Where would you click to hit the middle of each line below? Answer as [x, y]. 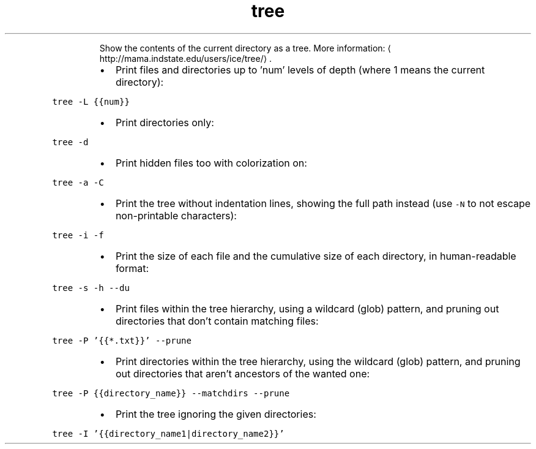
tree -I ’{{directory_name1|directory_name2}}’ [168, 433]
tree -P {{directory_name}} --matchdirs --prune [171, 393]
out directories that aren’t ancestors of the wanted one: [243, 373]
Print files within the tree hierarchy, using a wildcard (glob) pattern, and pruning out [307, 308]
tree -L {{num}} [91, 101]
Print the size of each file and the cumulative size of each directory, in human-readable [316, 256]
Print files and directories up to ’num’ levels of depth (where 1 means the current [300, 70]
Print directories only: [165, 122]
